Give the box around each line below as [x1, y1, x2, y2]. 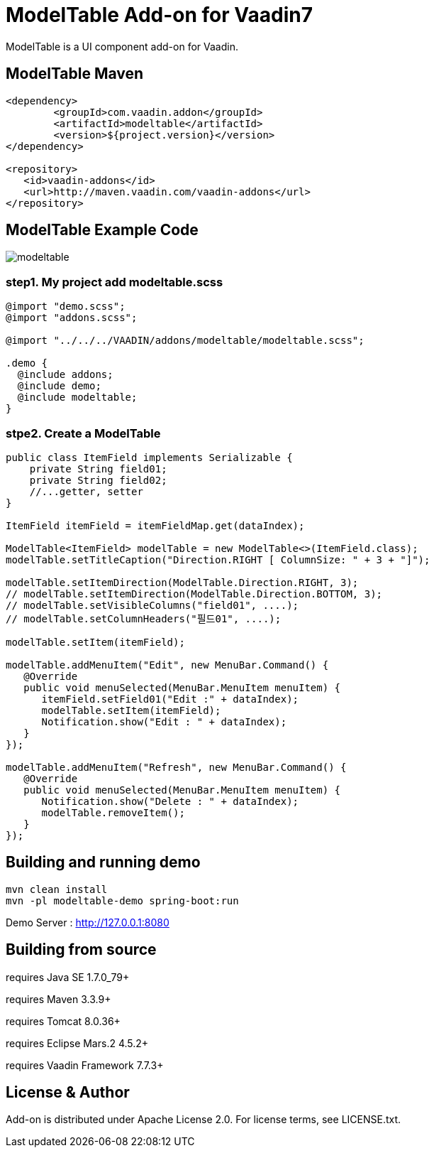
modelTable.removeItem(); [41, 806, 185, 818]
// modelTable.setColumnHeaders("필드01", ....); [6, 612, 282, 624]
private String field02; [29, 474, 167, 486]
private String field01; [29, 462, 167, 475]
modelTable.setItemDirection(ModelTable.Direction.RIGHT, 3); [6, 576, 359, 588]
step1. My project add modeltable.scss [6, 274, 223, 289]
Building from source [6, 941, 157, 959]
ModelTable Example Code [6, 221, 199, 239]
